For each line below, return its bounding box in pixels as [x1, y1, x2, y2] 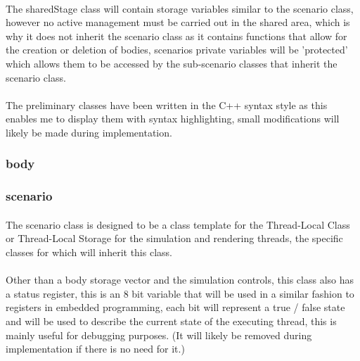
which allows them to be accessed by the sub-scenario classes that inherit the [6, 56, 337, 70]
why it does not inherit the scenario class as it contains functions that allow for [6, 28, 347, 43]
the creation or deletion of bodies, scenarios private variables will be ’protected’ [6, 42, 348, 57]
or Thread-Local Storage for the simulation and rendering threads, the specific [6, 231, 343, 246]
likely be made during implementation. [6, 125, 172, 139]
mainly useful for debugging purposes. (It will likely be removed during [6, 327, 312, 342]
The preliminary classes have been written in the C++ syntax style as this [6, 97, 328, 112]
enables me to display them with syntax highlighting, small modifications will [6, 111, 340, 126]
